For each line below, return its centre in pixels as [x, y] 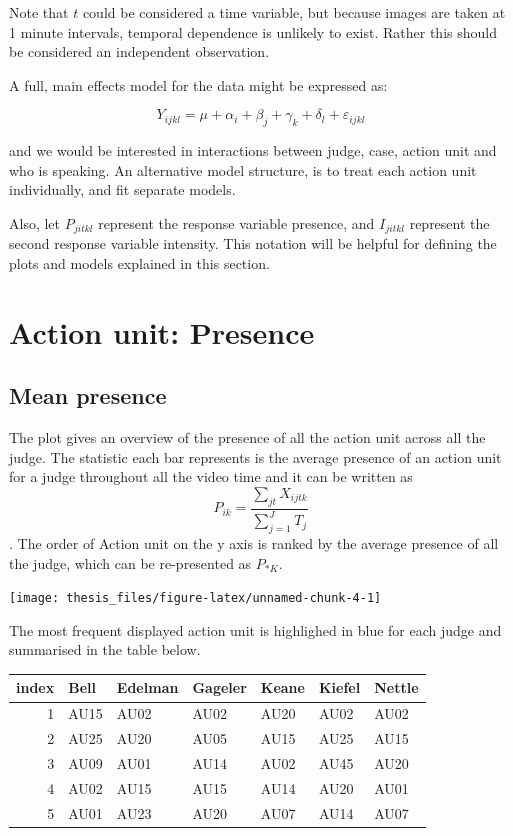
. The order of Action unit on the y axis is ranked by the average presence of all [254, 542]
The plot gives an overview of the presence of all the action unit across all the [247, 437]
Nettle [396, 687]
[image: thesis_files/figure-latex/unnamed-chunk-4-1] [195, 598]
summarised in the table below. [105, 649]
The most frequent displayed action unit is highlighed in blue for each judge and [255, 629]
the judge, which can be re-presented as [130, 562]
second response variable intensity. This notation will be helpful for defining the [253, 243]
